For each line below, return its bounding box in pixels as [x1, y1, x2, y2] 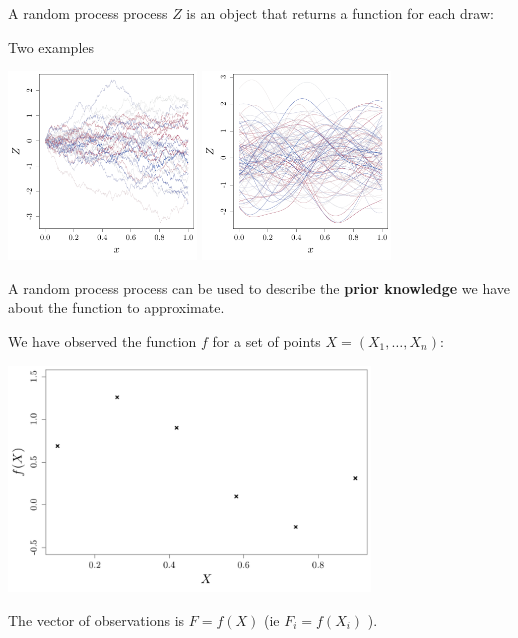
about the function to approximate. [8, 297, 225, 318]
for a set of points [212, 330, 321, 351]
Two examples [8, 36, 95, 57]
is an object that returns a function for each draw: [186, 3, 494, 23]
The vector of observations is [8, 609, 185, 630]
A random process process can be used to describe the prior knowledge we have [8, 277, 511, 298]
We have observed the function [8, 330, 197, 351]
